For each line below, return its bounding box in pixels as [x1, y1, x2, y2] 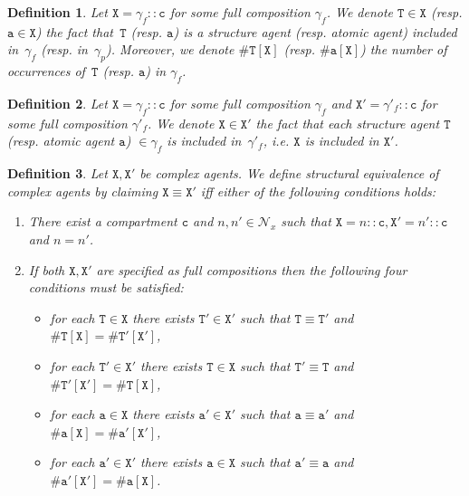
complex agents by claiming [7, 181, 158, 200]
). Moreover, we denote [106, 40, 234, 59]
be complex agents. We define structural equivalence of [139, 164, 439, 183]
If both [28, 260, 65, 279]
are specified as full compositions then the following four [96, 260, 407, 279]
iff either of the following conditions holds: [200, 181, 436, 200]
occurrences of [7, 62, 85, 81]
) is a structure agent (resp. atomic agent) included [173, 22, 457, 41]
